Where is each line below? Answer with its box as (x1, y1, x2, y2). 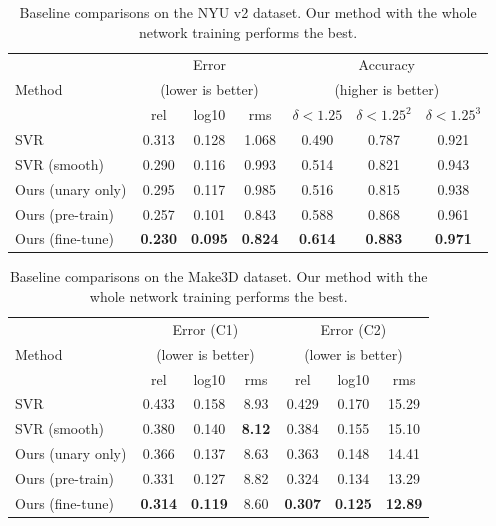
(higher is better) (334, 79, 440, 100)
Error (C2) (320, 318, 387, 339)
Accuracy (358, 54, 415, 75)
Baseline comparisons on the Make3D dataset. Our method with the (9, 266, 428, 287)
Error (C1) (172, 318, 239, 339)
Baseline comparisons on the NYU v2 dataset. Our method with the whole (19, 2, 477, 22)
